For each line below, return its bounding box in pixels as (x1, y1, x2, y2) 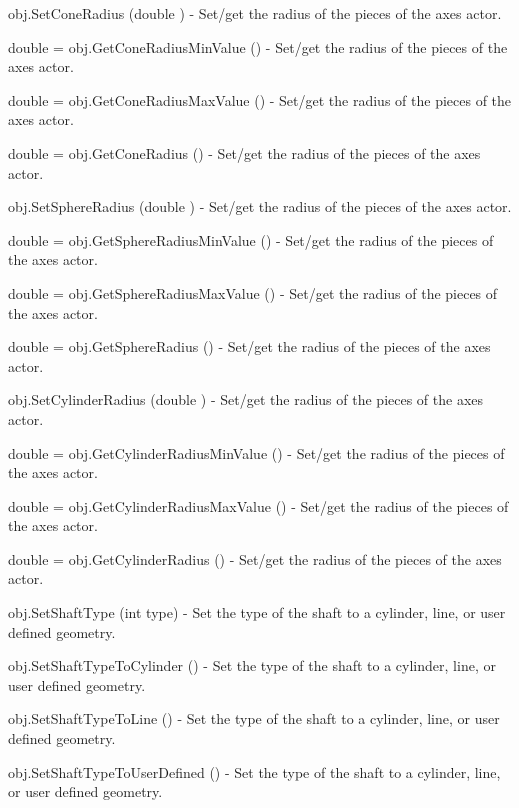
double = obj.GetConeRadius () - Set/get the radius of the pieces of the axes (8, 142, 481, 163)
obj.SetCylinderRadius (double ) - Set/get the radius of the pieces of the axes (8, 389, 484, 410)
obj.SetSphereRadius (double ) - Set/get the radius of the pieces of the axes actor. (8, 196, 512, 217)
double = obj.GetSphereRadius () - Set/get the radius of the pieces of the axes (8, 336, 491, 357)
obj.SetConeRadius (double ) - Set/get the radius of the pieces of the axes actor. (8, 3, 502, 23)
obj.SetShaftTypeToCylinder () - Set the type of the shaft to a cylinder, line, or (8, 655, 496, 676)
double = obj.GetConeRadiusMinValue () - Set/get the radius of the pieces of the (8, 36, 508, 57)
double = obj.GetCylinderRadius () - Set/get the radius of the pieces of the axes (8, 548, 502, 569)
